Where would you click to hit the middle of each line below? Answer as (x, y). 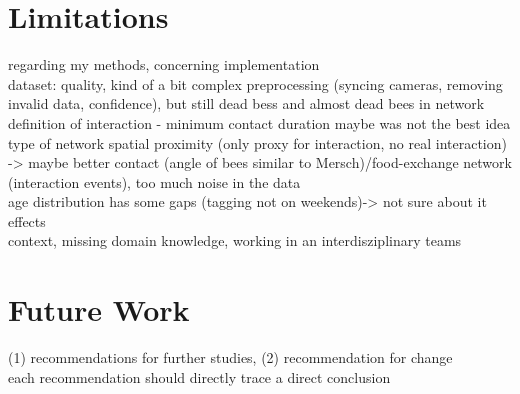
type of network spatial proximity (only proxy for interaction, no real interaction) (257, 142)
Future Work (99, 309)
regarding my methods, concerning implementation (164, 64)
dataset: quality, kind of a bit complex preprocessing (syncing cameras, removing (255, 83)
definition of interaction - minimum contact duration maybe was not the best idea (259, 122)
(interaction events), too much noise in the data (154, 181)
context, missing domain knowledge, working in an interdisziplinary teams (235, 240)
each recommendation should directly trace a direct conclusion (199, 376)
